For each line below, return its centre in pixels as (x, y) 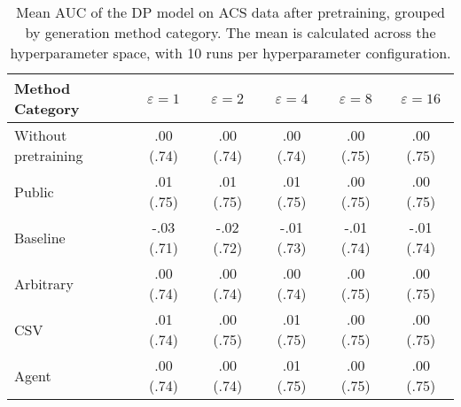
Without (41, 135)
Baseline (40, 237)
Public (34, 191)
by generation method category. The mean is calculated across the (230, 32)
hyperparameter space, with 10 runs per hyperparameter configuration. (230, 53)
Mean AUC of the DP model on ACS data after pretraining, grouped (230, 12)
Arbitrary (44, 283)
